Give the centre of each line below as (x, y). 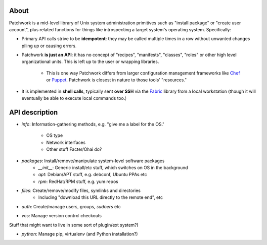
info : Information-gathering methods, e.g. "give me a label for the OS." (93, 124)
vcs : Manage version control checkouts (62, 216)
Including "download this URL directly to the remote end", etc (101, 197)
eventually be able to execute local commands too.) (74, 98)
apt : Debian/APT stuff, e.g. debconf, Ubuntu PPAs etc (93, 175)
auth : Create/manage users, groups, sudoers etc (71, 206)
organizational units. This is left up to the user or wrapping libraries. (90, 61)
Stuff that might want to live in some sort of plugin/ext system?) (74, 225)
